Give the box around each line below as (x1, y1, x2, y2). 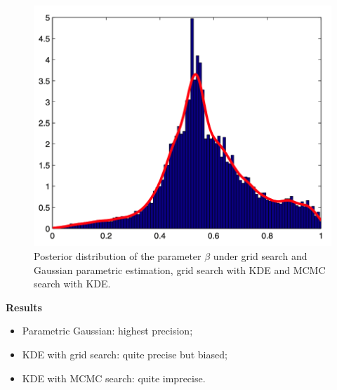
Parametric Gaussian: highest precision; (22, 323, 193, 338)
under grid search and (213, 249, 308, 264)
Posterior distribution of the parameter (34, 249, 201, 264)
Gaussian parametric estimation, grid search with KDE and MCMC (34, 262, 326, 277)
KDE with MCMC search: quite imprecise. (22, 370, 206, 385)
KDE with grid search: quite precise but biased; (22, 347, 227, 362)
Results (6, 299, 42, 314)
